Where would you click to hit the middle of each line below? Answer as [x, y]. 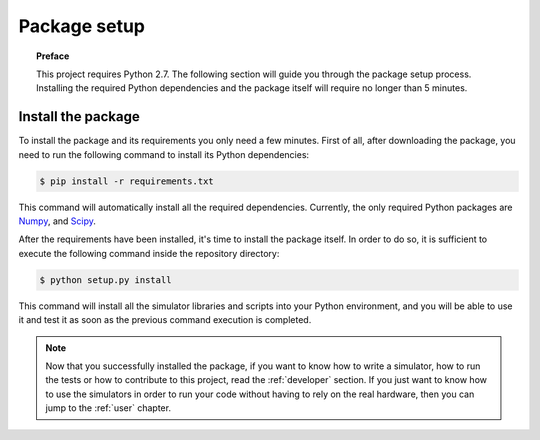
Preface [53, 56]
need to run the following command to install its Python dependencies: [164, 154]
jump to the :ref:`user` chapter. [108, 408]
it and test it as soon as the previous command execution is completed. [165, 320]
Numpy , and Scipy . [57, 221]
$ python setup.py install [105, 279]
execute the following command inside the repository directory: [149, 253]
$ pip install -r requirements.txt [126, 181]
